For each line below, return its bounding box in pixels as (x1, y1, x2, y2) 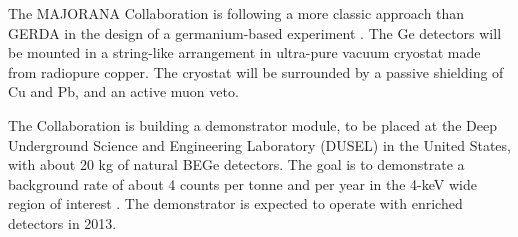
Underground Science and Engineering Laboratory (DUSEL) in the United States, (8, 134, 511, 155)
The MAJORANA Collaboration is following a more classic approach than (8, 3, 465, 23)
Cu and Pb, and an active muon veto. (8, 81, 239, 102)
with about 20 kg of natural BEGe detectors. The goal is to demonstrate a (8, 154, 465, 175)
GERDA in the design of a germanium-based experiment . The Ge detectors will (8, 22, 502, 43)
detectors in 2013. (8, 212, 117, 233)
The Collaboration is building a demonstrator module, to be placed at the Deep (8, 114, 497, 135)
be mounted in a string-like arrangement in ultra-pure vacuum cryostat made (8, 42, 481, 63)
